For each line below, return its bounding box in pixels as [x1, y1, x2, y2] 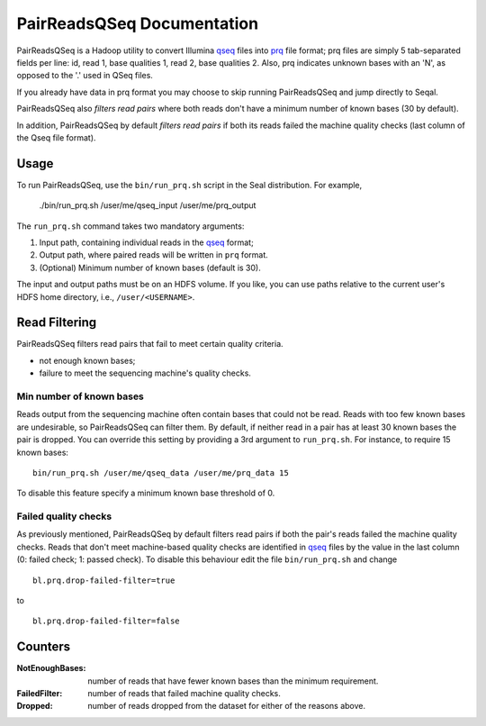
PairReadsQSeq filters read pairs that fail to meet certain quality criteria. [16, 339, 283, 349]
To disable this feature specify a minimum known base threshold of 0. [16, 487, 275, 499]
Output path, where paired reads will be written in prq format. [39, 250, 269, 260]
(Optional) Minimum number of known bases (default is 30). [39, 262, 261, 273]
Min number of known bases [16, 390, 144, 403]
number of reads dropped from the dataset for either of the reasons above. [87, 701, 366, 712]
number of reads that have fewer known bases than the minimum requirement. [87, 676, 379, 686]
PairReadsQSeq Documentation [16, 14, 259, 33]
